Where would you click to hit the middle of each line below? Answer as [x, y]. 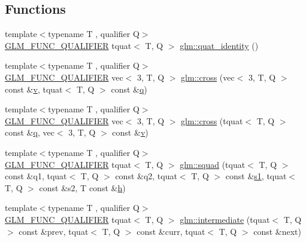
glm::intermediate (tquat [225, 219]
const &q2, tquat [146, 176]
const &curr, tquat [171, 231]
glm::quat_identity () [219, 45]
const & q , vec [30, 132]
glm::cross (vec [208, 77]
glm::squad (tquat [213, 164]
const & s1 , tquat [256, 176]
